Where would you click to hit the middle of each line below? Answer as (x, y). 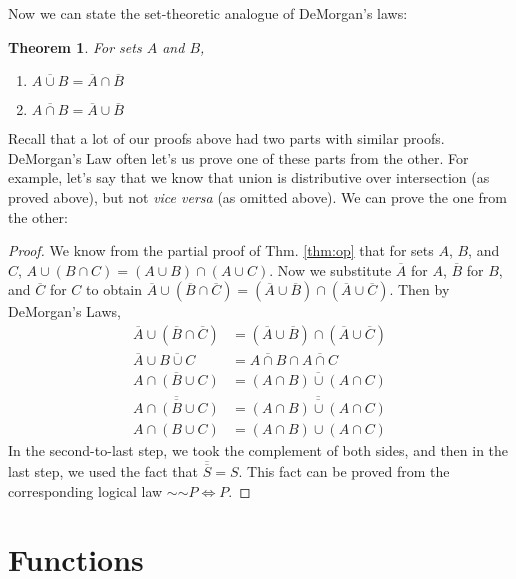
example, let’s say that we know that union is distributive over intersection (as (249, 177)
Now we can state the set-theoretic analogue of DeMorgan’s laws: (208, 13)
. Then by (419, 289)
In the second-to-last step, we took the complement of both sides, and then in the (258, 449)
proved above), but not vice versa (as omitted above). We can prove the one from (257, 196)
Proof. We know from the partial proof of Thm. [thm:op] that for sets (221, 250)
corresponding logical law (85, 490)
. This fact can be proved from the (344, 471)
